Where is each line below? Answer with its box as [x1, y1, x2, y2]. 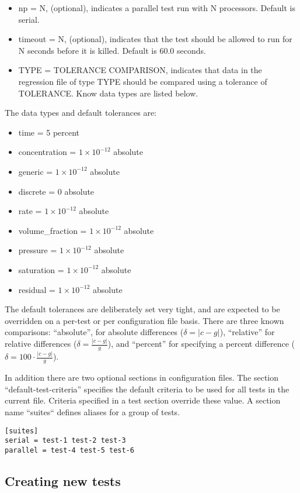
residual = [18, 283, 55, 295]
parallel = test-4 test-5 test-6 [5, 446, 134, 454]
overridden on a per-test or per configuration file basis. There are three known [5, 314, 284, 326]
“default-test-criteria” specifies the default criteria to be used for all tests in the [5, 382, 289, 395]
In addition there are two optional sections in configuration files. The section [5, 371, 279, 384]
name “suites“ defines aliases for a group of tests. [5, 405, 180, 418]
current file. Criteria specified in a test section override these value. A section [5, 394, 281, 406]
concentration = [18, 146, 76, 158]
